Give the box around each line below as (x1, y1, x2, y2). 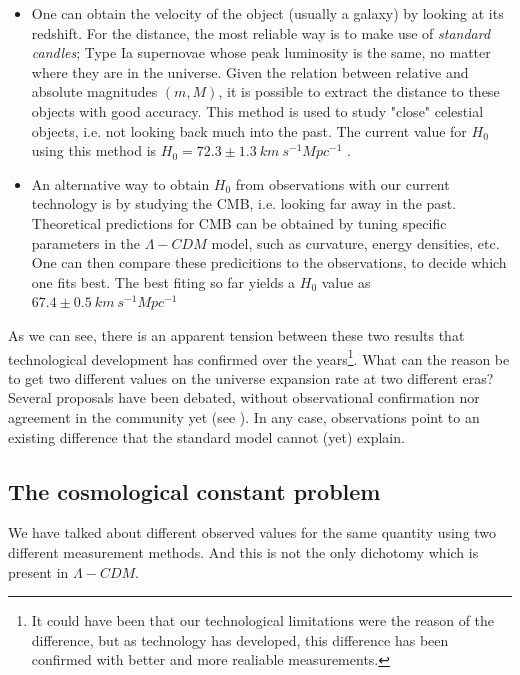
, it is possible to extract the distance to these (218, 81, 500, 102)
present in (8, 561, 69, 582)
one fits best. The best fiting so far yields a (31, 271, 296, 292)
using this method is (31, 140, 157, 161)
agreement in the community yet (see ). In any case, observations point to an (8, 406, 480, 427)
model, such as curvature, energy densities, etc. (211, 232, 500, 253)
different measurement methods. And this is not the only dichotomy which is (8, 541, 479, 562)
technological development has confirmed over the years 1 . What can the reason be (8, 345, 510, 369)
